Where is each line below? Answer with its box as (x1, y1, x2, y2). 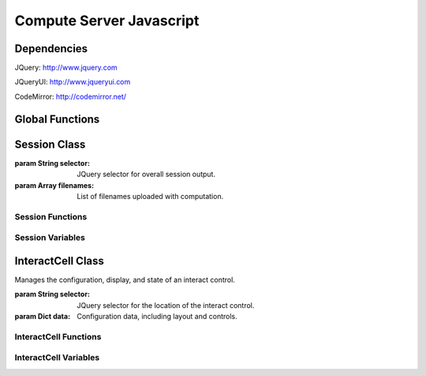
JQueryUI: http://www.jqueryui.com (14, 77, 131, 87)
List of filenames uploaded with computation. (77, 191, 224, 201)
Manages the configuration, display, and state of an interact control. (14, 275, 236, 284)
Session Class (14, 137, 86, 151)
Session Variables (14, 232, 86, 243)
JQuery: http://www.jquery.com (14, 63, 118, 73)
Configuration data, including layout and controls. (77, 312, 238, 321)
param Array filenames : (14, 180, 95, 190)
